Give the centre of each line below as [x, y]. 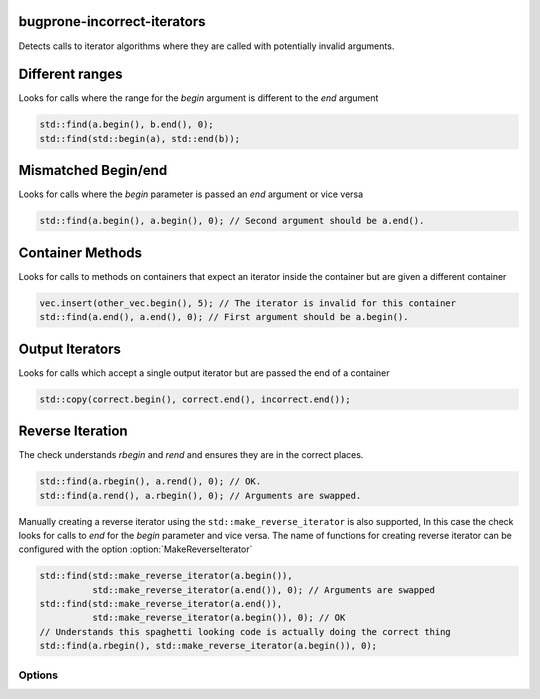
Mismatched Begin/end [93, 170]
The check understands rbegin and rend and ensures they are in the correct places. [191, 455]
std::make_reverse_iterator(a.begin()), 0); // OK [218, 618]
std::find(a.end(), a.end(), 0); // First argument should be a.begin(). [224, 317]
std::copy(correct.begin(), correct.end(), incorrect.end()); [195, 399]
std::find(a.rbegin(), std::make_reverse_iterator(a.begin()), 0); [208, 646]
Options [38, 675]
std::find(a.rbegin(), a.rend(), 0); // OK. [150, 481]
